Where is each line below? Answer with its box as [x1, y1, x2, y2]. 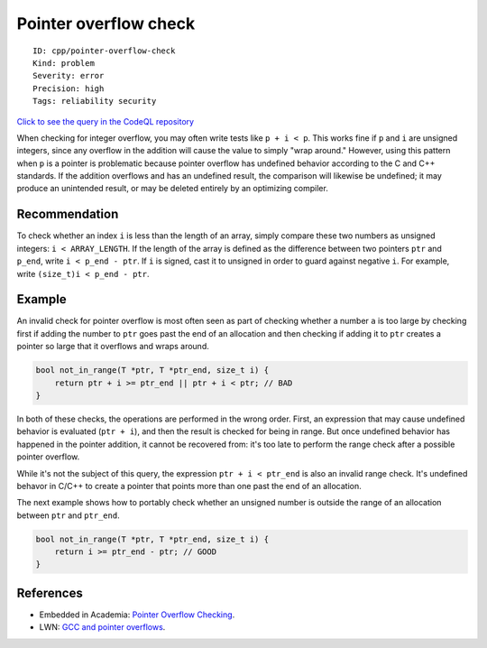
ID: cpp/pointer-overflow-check [32, 45, 176, 56]
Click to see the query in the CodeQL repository [16, 116, 194, 126]
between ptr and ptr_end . [16, 510, 121, 521]
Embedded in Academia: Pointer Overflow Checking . [39, 609, 235, 620]
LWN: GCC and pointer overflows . [39, 622, 166, 633]
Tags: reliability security [32, 96, 157, 106]
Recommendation [16, 207, 119, 222]
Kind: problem [32, 58, 95, 68]
